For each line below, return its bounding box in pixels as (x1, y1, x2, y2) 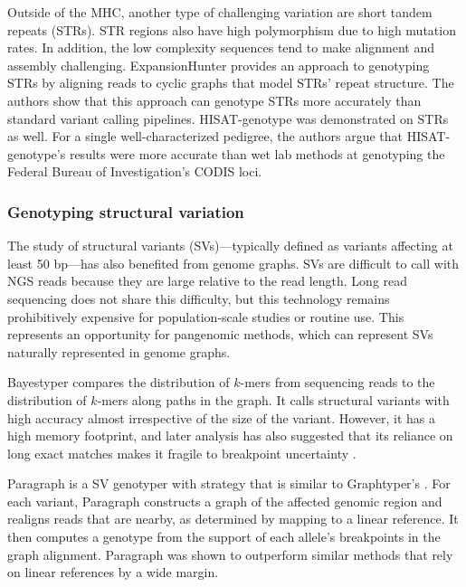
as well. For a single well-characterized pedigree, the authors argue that (7, 127, 403, 146)
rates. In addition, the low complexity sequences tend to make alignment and (7, 38, 434, 57)
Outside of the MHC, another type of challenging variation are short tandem (7, 3, 433, 21)
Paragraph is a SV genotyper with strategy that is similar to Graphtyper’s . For (7, 474, 451, 493)
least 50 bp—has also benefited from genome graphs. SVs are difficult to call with (7, 253, 460, 272)
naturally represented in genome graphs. (7, 342, 231, 361)
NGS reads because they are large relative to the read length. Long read (7, 271, 408, 290)
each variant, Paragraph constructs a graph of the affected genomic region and (7, 491, 442, 510)
